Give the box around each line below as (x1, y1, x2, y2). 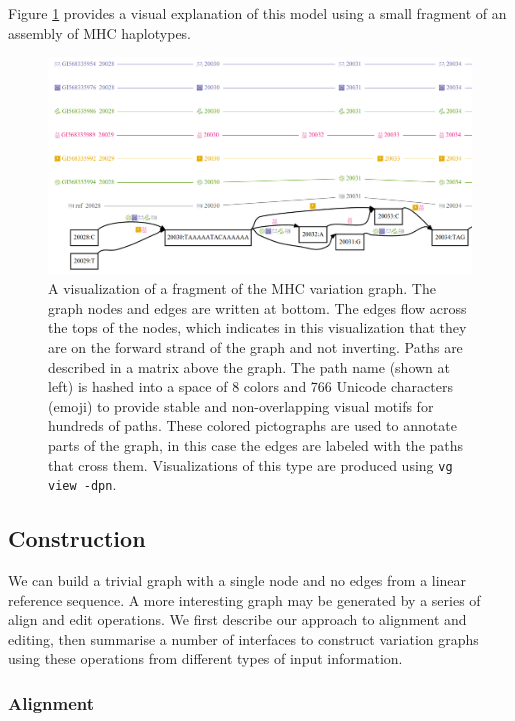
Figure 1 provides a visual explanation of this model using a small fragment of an (8, 3, 507, 23)
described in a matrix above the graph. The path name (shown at (48, 356, 450, 377)
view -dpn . (48, 474, 117, 495)
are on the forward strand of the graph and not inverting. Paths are (48, 336, 463, 357)
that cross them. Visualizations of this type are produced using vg (48, 454, 453, 475)
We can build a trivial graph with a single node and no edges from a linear (8, 570, 467, 591)
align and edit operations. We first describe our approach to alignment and (8, 609, 467, 630)
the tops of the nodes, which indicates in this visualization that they (48, 317, 467, 338)
